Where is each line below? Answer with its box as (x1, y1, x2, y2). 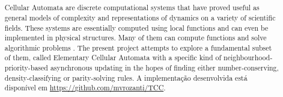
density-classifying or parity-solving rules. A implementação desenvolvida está (4, 72, 248, 83)
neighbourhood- (224, 52, 273, 63)
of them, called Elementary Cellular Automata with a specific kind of (4, 52, 222, 63)
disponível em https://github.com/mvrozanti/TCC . (4, 83, 166, 93)
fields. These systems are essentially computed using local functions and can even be (4, 22, 269, 33)
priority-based (4, 63, 48, 73)
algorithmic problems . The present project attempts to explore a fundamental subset (4, 42, 272, 52)
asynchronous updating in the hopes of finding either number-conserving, (50, 63, 279, 73)
